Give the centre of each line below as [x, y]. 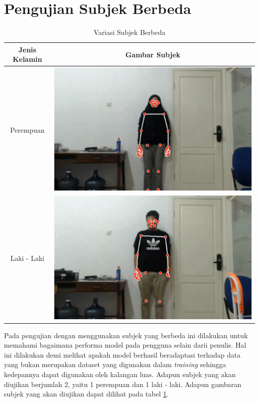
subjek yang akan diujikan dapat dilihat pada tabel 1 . [86, 394]
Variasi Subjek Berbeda [129, 32]
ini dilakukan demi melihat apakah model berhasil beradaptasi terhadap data [122, 354]
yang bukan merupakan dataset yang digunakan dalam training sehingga [115, 364]
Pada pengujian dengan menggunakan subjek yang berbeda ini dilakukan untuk [126, 335]
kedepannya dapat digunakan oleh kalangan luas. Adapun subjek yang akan [120, 374]
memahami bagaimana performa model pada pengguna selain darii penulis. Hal [125, 345]
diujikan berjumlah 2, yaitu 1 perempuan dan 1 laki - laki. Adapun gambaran [123, 384]
